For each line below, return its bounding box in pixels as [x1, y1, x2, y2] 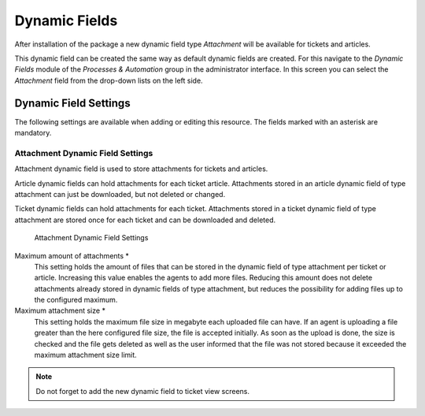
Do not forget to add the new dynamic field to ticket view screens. [35, 386, 250, 396]
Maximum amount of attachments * [14, 251, 130, 260]
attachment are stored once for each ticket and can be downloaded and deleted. [14, 215, 276, 225]
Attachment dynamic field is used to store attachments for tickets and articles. [14, 164, 268, 173]
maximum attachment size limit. [34, 351, 137, 360]
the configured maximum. [34, 295, 118, 305]
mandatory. [14, 128, 52, 138]
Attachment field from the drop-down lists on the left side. [14, 76, 204, 85]
